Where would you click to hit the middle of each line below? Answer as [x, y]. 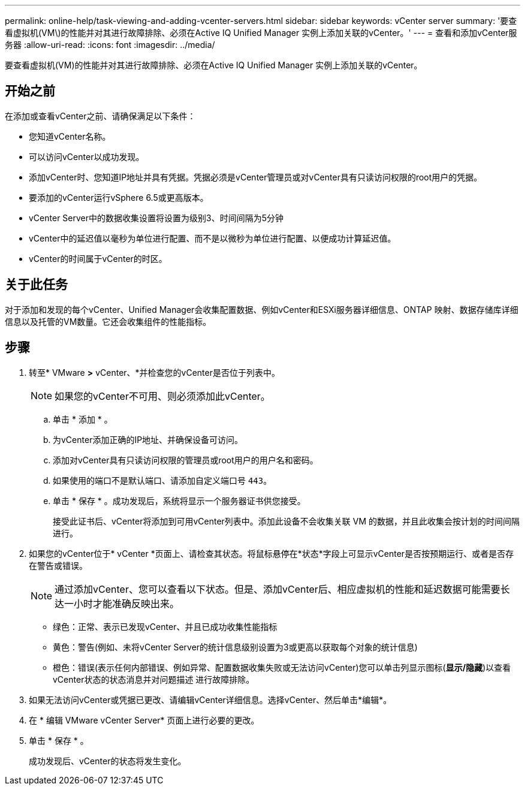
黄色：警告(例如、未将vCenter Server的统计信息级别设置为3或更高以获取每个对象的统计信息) [235, 647]
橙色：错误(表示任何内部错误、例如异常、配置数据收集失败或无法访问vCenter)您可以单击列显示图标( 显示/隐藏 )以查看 [282, 667]
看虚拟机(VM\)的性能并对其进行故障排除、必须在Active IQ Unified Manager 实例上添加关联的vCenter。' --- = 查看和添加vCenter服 [261, 33]
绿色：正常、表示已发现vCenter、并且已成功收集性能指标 [165, 626]
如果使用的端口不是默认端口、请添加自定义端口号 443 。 [162, 480]
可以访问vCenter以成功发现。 [87, 156]
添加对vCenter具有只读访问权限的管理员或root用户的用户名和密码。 [185, 460]
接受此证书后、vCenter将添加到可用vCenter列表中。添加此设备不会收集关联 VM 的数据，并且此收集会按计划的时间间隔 [286, 521]
